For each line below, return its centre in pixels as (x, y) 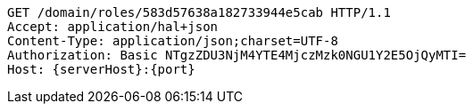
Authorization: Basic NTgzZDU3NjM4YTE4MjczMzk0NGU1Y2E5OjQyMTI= (237, 55)
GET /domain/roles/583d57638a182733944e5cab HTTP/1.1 (199, 12)
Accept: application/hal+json (113, 27)
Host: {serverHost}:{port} (101, 69)
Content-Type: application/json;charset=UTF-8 (173, 41)
